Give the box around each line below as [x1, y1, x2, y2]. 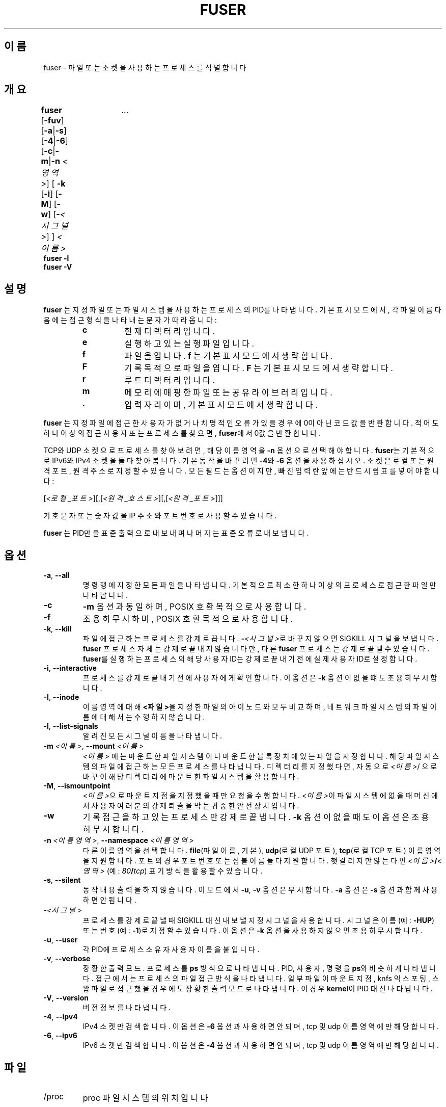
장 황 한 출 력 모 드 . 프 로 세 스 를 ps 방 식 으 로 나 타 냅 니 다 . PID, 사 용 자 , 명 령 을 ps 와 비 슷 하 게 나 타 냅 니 [82, 964, 436, 973]
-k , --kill [43, 624, 72, 634]
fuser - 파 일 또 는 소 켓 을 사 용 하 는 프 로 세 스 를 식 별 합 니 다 [43, 63, 246, 72]
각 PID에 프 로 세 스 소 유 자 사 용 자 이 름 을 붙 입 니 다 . [82, 945, 260, 954]
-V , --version [43, 993, 89, 1003]
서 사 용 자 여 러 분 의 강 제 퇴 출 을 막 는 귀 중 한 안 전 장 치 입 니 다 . [82, 801, 299, 810]
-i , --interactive [43, 664, 97, 673]
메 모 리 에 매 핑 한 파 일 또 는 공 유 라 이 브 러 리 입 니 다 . [124, 387, 332, 398]
